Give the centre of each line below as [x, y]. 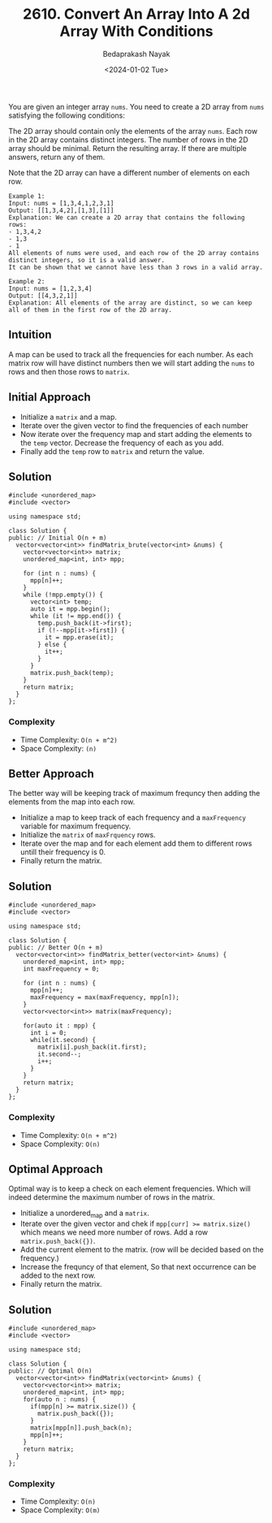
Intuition [30, 335]
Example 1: [27, 196]
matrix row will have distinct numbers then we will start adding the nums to [132, 363]
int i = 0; [48, 1033]
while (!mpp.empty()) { [63, 595]
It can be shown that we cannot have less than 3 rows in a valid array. [136, 267]
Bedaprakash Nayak [136, 54]
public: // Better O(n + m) [56, 948]
